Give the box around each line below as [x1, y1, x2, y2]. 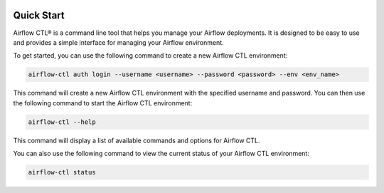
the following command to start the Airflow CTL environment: [13, 98, 193, 107]
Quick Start [13, 9, 65, 21]
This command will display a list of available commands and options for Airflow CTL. [13, 136, 260, 145]
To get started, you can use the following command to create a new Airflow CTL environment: [13, 51, 288, 60]
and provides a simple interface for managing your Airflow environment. [13, 38, 224, 46]
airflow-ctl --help [28, 118, 96, 126]
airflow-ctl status [28, 168, 96, 176]
